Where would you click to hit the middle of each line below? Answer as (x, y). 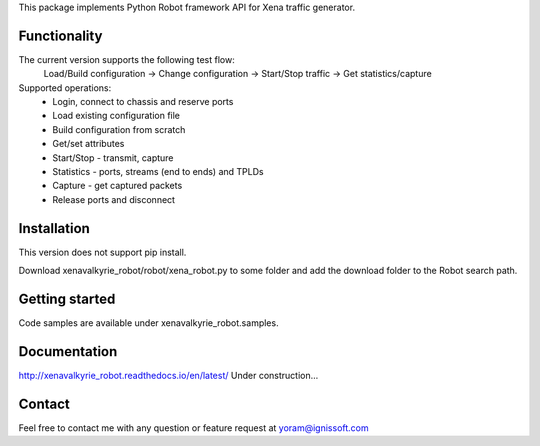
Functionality (60, 35)
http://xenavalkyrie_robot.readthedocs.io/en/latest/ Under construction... (168, 375)
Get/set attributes (88, 144)
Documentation (68, 351)
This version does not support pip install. (102, 252)
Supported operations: (65, 87)
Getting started (67, 298)
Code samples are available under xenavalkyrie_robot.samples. (148, 323)
